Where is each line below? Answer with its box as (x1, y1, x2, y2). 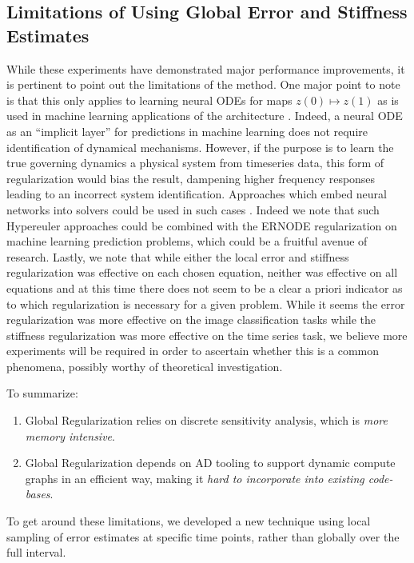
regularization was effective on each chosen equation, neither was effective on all (6, 264, 398, 281)
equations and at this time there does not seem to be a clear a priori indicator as (6, 279, 403, 296)
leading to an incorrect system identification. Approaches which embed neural (6, 186, 387, 202)
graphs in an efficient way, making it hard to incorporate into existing (25, 469, 364, 486)
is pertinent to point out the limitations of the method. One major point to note (6, 76, 400, 93)
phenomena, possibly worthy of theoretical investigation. (6, 357, 283, 374)
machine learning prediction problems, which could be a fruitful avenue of (6, 233, 368, 250)
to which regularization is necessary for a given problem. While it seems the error (6, 295, 405, 312)
